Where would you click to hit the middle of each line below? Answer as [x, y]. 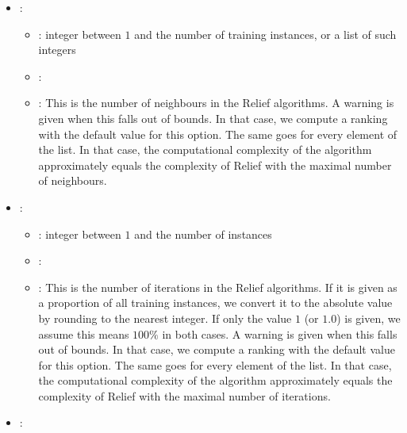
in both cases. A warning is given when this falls [280, 333]
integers [57, 50]
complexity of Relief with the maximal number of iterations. [184, 395]
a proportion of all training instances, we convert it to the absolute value [215, 303]
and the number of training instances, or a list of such [265, 34]
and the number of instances [203, 234]
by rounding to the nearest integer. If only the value [165, 318]
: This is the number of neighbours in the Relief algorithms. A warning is [216, 103]
